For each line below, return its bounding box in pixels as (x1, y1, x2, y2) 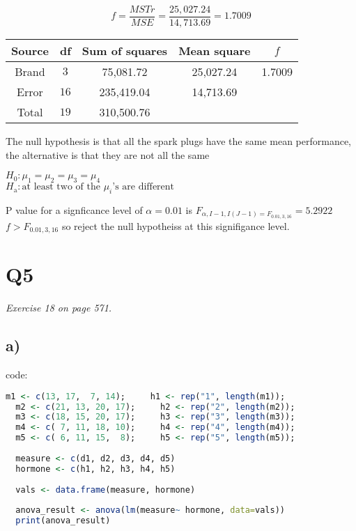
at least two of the (22, 182, 100, 192)
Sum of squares (82, 43, 168, 59)
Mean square (178, 43, 251, 59)
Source (11, 43, 49, 59)
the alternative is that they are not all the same (6, 147, 210, 162)
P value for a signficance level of (6, 202, 143, 217)
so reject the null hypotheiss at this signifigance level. (61, 218, 290, 233)
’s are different (112, 182, 175, 192)
